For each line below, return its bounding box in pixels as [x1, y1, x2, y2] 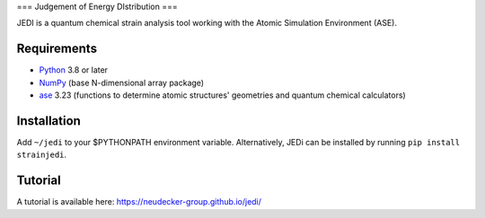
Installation [16, 113, 81, 128]
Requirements [16, 41, 98, 57]
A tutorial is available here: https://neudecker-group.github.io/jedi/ [16, 196, 262, 207]
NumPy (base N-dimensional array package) [39, 77, 205, 88]
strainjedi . [16, 149, 67, 161]
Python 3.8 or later [39, 65, 108, 75]
